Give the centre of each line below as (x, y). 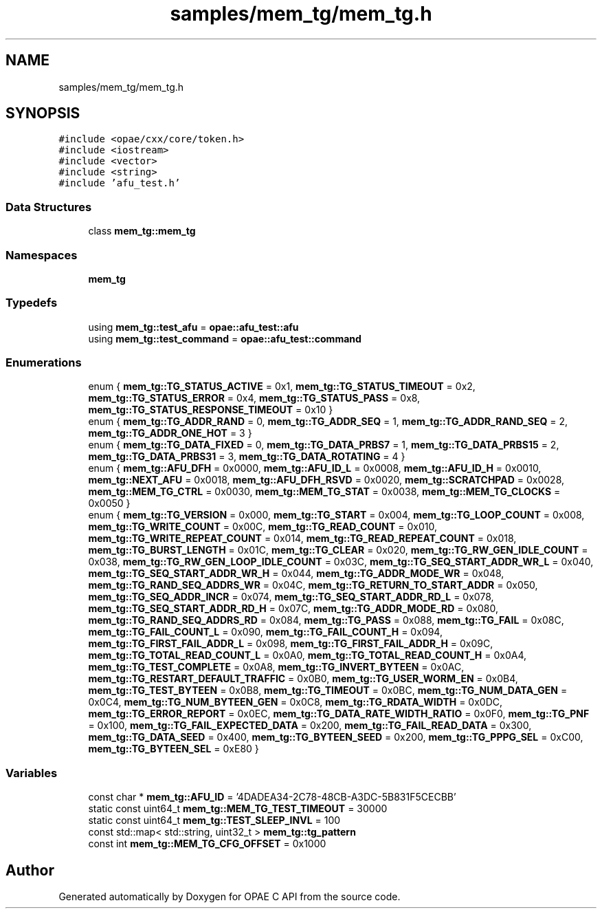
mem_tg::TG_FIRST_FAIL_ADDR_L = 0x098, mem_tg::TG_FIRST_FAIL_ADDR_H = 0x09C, (291, 644)
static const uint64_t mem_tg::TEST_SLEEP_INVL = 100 (214, 820)
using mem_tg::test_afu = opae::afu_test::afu (193, 327)
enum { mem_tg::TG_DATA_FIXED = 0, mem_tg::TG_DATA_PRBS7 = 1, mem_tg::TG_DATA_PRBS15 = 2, (324, 445)
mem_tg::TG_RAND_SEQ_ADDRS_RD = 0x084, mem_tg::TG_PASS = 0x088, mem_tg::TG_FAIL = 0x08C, (326, 620)
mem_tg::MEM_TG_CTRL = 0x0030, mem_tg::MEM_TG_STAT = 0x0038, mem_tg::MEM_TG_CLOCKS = (324, 492)
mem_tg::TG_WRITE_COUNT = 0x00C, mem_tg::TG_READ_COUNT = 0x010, (263, 527)
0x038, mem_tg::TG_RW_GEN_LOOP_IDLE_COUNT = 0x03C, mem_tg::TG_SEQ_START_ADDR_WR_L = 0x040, (341, 562)
